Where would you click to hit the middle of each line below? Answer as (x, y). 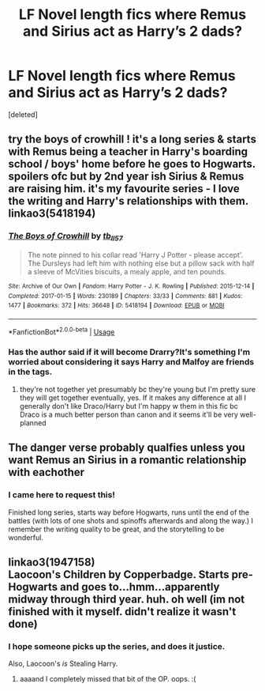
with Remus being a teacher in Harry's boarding (128, 152)
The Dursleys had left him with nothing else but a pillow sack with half (141, 263)
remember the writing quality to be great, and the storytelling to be (116, 529)
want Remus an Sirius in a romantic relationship (127, 460)
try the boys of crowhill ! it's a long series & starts (132, 140)
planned (33, 423)
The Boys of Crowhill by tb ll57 (66, 237)
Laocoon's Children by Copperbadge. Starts (119, 574)
